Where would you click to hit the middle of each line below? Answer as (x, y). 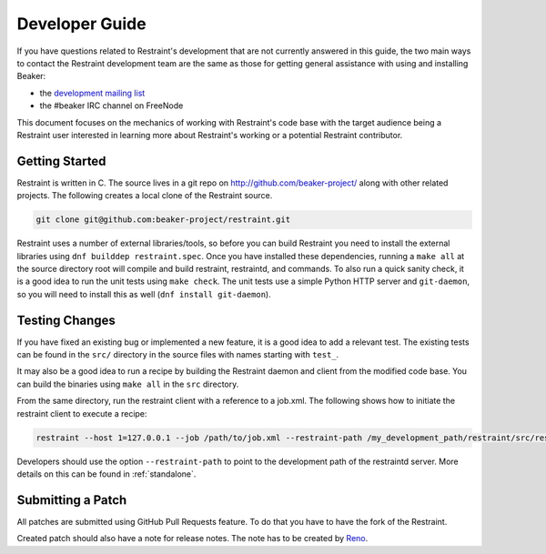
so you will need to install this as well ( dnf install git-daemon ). (144, 294)
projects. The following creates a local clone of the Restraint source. (145, 196)
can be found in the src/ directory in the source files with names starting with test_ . (178, 355)
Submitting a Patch (72, 500)
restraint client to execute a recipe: (82, 413)
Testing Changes (66, 320)
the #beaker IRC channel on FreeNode (111, 106)
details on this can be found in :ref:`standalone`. (106, 474)
